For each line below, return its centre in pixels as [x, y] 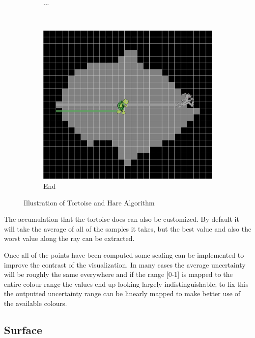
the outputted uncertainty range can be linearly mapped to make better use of [122, 293]
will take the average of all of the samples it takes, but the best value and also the [128, 228]
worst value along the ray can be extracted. [69, 238]
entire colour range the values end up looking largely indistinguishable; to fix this [126, 284]
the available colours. [36, 303]
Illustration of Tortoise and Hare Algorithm [89, 202]
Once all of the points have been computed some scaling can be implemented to [124, 254]
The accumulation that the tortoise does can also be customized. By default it [122, 219]
